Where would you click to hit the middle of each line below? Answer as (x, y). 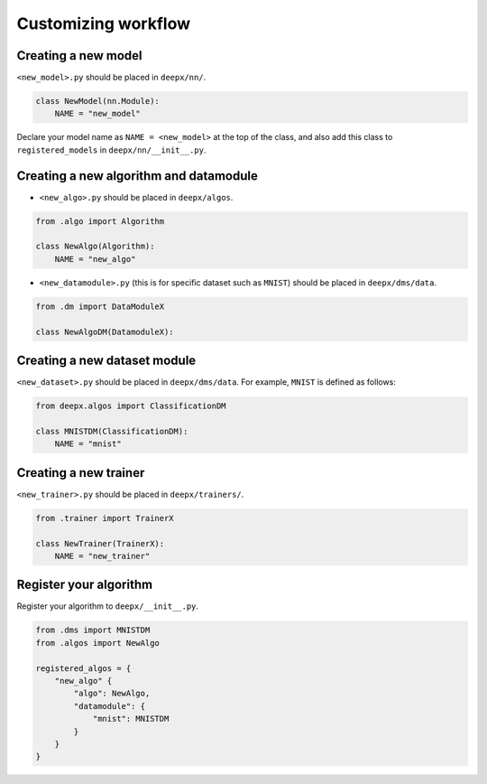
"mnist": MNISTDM (131, 719)
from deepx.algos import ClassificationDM (131, 406)
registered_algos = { (83, 668)
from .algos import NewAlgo (97, 643)
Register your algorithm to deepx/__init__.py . (107, 606)
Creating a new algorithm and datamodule (138, 176)
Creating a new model (79, 56)
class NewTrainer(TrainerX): (100, 543)
